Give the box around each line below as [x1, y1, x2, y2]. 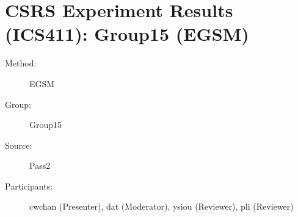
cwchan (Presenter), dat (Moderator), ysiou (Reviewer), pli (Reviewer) [29, 200, 294, 213]
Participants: [5, 179, 53, 192]
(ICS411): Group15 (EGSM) [5, 21, 249, 46]
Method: [5, 57, 37, 69]
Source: [5, 138, 32, 151]
